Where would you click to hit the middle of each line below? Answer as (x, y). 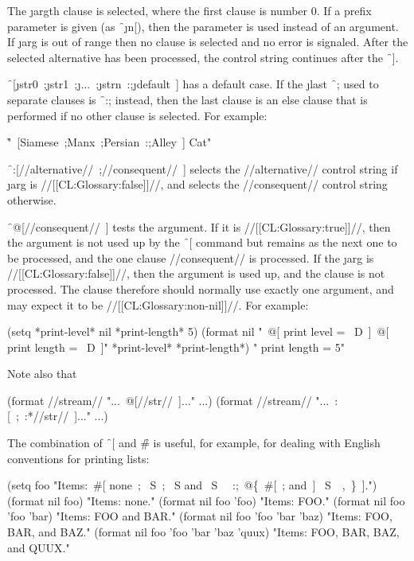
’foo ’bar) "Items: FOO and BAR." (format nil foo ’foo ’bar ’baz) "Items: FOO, (200, 516)
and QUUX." (39, 547)
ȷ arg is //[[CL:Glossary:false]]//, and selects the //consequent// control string (197, 184)
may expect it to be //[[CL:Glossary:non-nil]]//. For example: (158, 304)
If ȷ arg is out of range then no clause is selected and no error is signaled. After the (208, 42)
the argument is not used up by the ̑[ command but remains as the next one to (202, 242)
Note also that (42, 374)
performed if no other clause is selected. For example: (137, 115)
